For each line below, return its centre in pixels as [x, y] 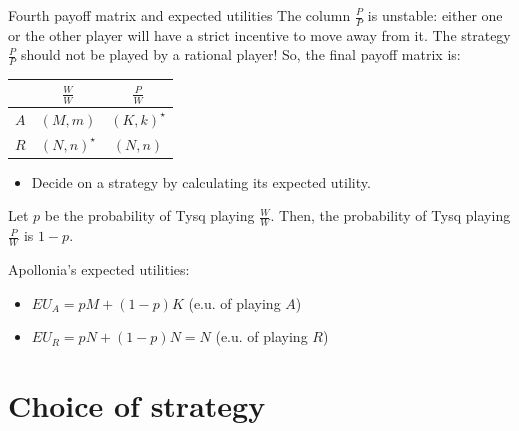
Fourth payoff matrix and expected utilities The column [179, 15]
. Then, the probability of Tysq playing [390, 215]
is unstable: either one [435, 15]
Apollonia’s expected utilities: [99, 269]
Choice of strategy [137, 404]
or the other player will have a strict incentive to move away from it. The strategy [259, 34]
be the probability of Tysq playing [149, 215]
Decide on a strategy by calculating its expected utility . [201, 181]
